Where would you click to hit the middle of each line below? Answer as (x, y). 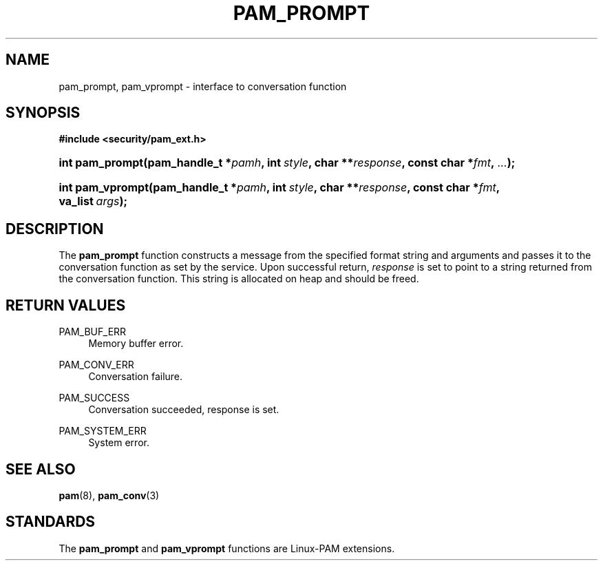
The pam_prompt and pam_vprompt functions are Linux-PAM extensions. (227, 548)
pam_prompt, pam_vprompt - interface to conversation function (203, 86)
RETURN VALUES (66, 305)
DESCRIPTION (55, 229)
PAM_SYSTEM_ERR (103, 431)
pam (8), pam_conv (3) (109, 495)
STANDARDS (51, 522)
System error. (119, 443)
